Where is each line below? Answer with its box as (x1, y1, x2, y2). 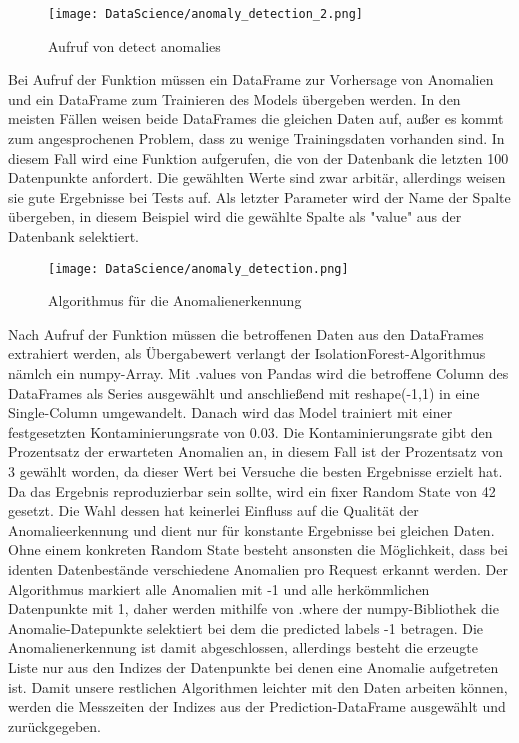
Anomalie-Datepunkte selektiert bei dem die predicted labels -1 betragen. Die (8, 617, 484, 638)
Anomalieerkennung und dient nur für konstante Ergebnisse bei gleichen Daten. (8, 519, 495, 540)
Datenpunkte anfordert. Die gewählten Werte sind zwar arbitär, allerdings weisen (8, 167, 506, 188)
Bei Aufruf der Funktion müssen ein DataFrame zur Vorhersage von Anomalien (8, 69, 494, 90)
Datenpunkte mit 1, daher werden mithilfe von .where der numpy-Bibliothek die (8, 598, 499, 619)
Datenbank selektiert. (8, 226, 139, 246)
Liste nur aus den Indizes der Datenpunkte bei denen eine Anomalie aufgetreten (8, 656, 499, 677)
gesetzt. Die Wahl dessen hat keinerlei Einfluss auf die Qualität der (8, 500, 419, 521)
